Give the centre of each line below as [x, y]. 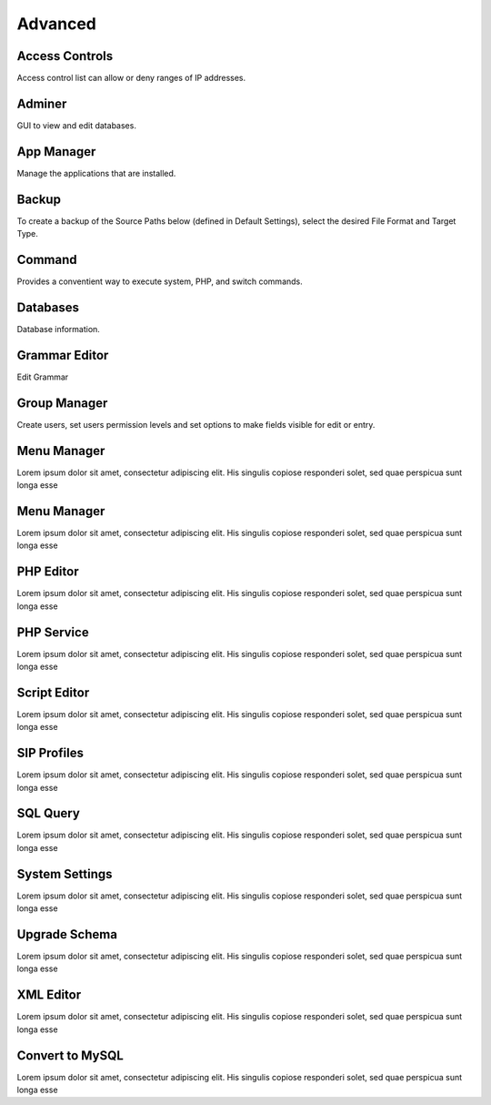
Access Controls [65, 56]
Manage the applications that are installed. [96, 173]
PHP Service [53, 632]
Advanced [57, 24]
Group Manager [62, 403]
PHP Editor [48, 572]
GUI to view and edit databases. [76, 125]
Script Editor [53, 692]
